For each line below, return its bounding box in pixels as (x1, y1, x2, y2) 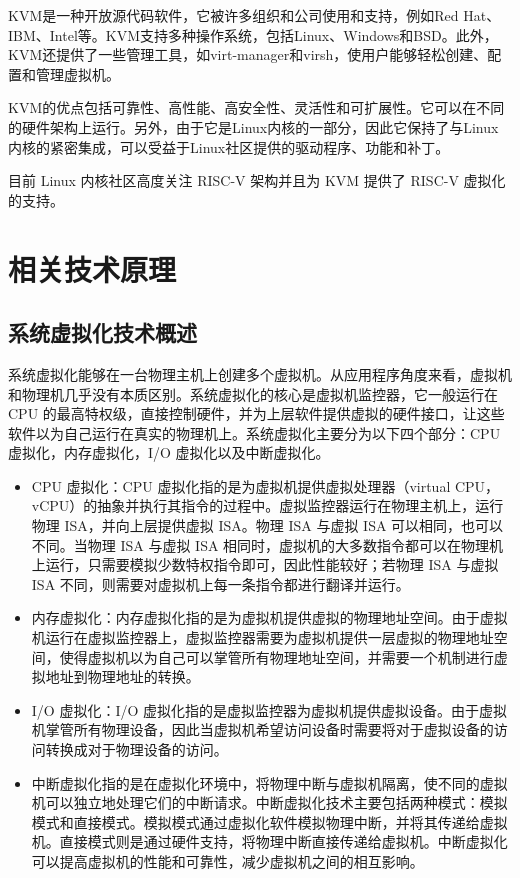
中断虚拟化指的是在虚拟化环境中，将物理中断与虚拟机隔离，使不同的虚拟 (31, 772, 508, 793)
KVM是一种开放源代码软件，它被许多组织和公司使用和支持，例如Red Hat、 (8, 5, 501, 25)
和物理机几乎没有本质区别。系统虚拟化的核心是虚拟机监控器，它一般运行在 (8, 383, 498, 404)
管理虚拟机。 (35, 63, 120, 84)
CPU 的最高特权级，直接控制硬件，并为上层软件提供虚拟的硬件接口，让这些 (8, 403, 505, 424)
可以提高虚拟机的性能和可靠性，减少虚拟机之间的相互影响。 (31, 850, 424, 871)
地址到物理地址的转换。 (45, 666, 200, 687)
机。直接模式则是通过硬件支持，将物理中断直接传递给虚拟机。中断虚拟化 (31, 831, 508, 852)
